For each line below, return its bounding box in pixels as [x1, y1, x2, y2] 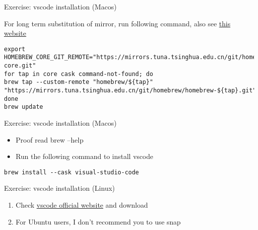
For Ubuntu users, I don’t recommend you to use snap [15, 216, 181, 227]
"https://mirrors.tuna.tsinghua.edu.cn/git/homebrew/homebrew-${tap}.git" [4, 87, 257, 94]
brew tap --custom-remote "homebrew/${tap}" [4, 78, 153, 86]
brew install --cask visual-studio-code [4, 168, 139, 176]
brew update [4, 103, 43, 111]
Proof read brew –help [15, 134, 84, 145]
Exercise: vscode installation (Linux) [4, 183, 115, 193]
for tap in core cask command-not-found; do [4, 70, 153, 77]
